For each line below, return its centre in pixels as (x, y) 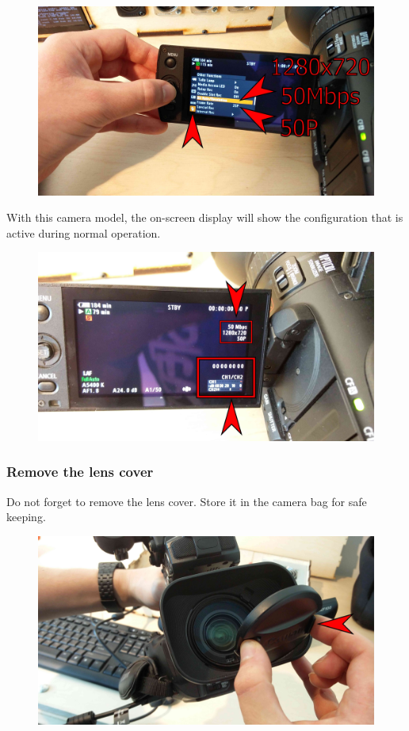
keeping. (26, 517)
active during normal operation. (84, 232)
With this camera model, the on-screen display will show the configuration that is (205, 217)
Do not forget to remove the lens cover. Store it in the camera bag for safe (187, 501)
